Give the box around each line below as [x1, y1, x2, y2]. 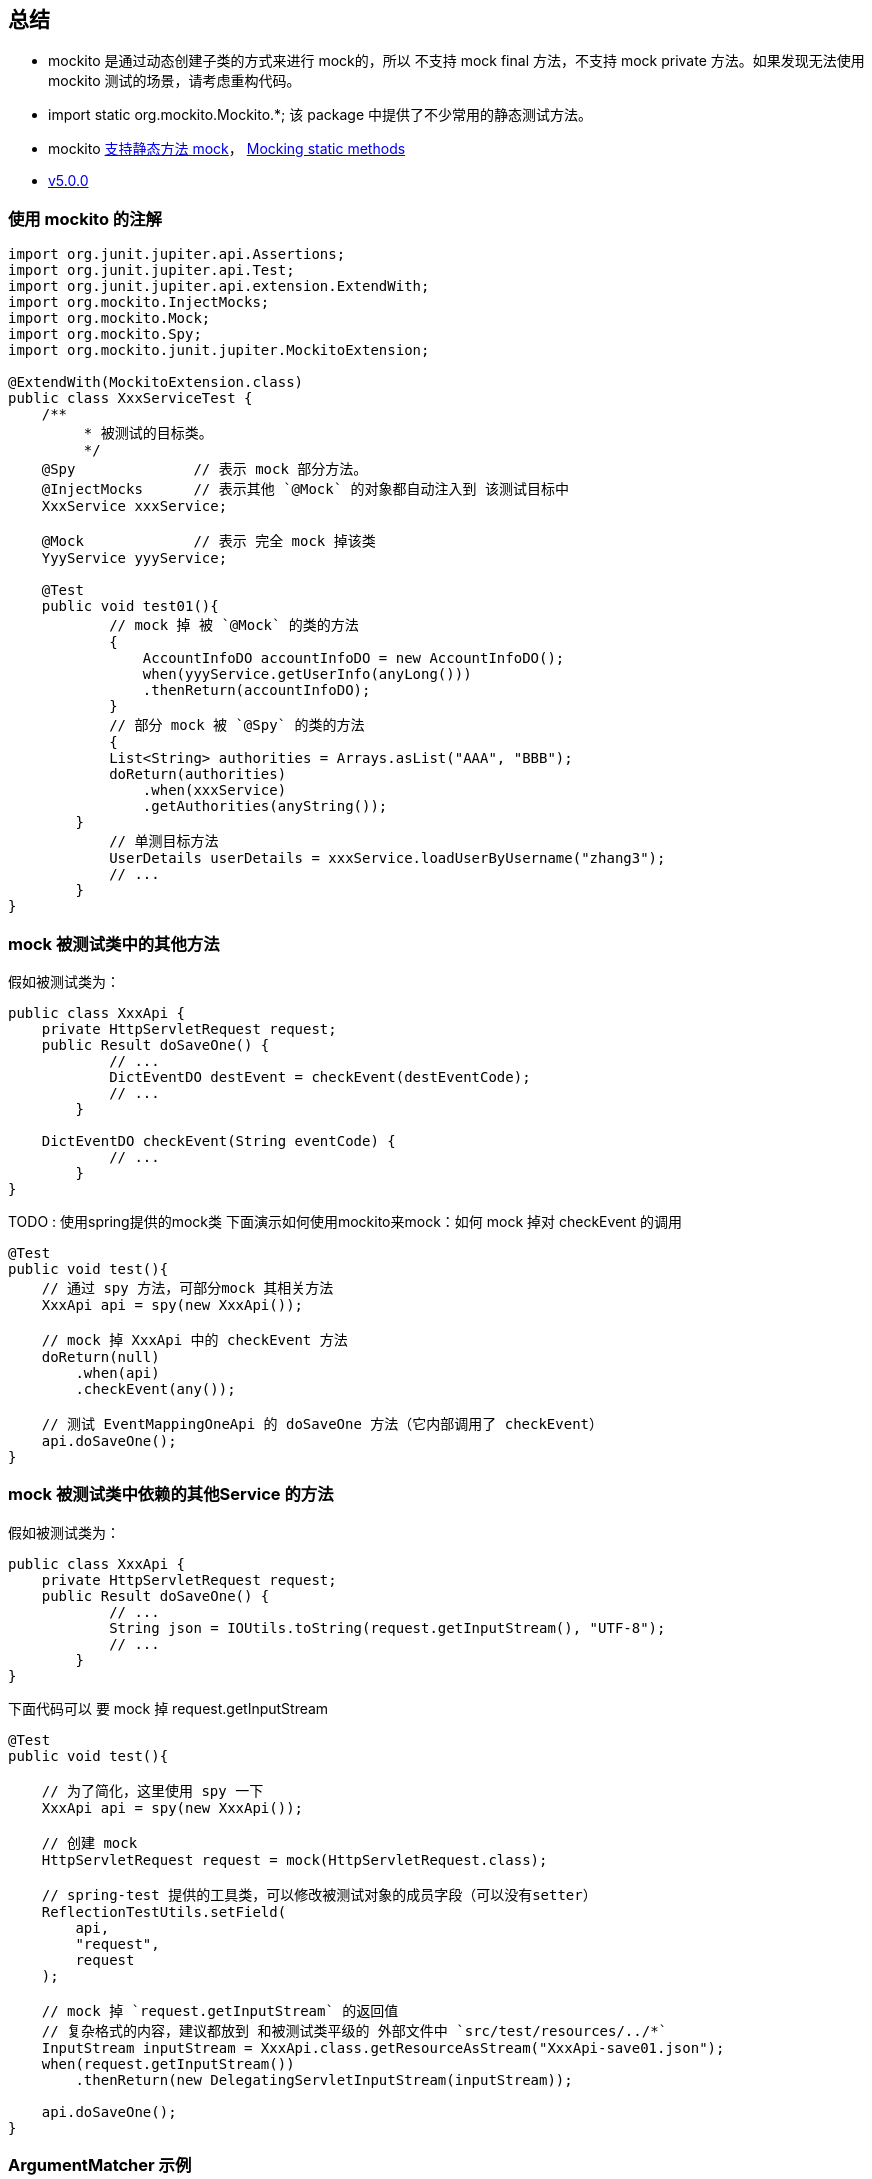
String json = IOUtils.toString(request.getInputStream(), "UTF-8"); [109, 1619, 666, 1636]
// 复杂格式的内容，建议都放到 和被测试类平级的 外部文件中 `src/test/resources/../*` [41, 2022, 668, 2039]
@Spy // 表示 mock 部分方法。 [41, 461, 368, 478]
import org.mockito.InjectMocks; [8, 294, 270, 311]
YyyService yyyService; [41, 550, 228, 567]
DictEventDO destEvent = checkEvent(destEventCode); [109, 1068, 531, 1085]
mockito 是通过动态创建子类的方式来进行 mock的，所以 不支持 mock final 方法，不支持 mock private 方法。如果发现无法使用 [48, 52, 865, 70]
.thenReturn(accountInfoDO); [142, 682, 371, 699]
